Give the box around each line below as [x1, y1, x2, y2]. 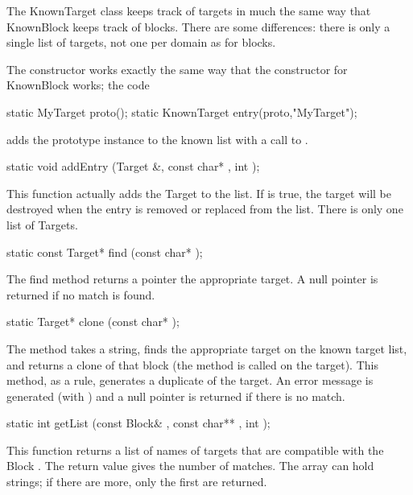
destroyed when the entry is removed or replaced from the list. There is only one [6, 200, 403, 217]
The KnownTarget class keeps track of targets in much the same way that [6, 2, 371, 19]
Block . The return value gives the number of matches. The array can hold [6, 457, 374, 474]
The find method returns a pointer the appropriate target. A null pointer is [6, 270, 378, 287]
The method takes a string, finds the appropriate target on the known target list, [6, 340, 407, 357]
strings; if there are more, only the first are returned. [6, 473, 267, 490]
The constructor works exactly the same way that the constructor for [6, 60, 348, 77]
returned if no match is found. [6, 286, 155, 303]
